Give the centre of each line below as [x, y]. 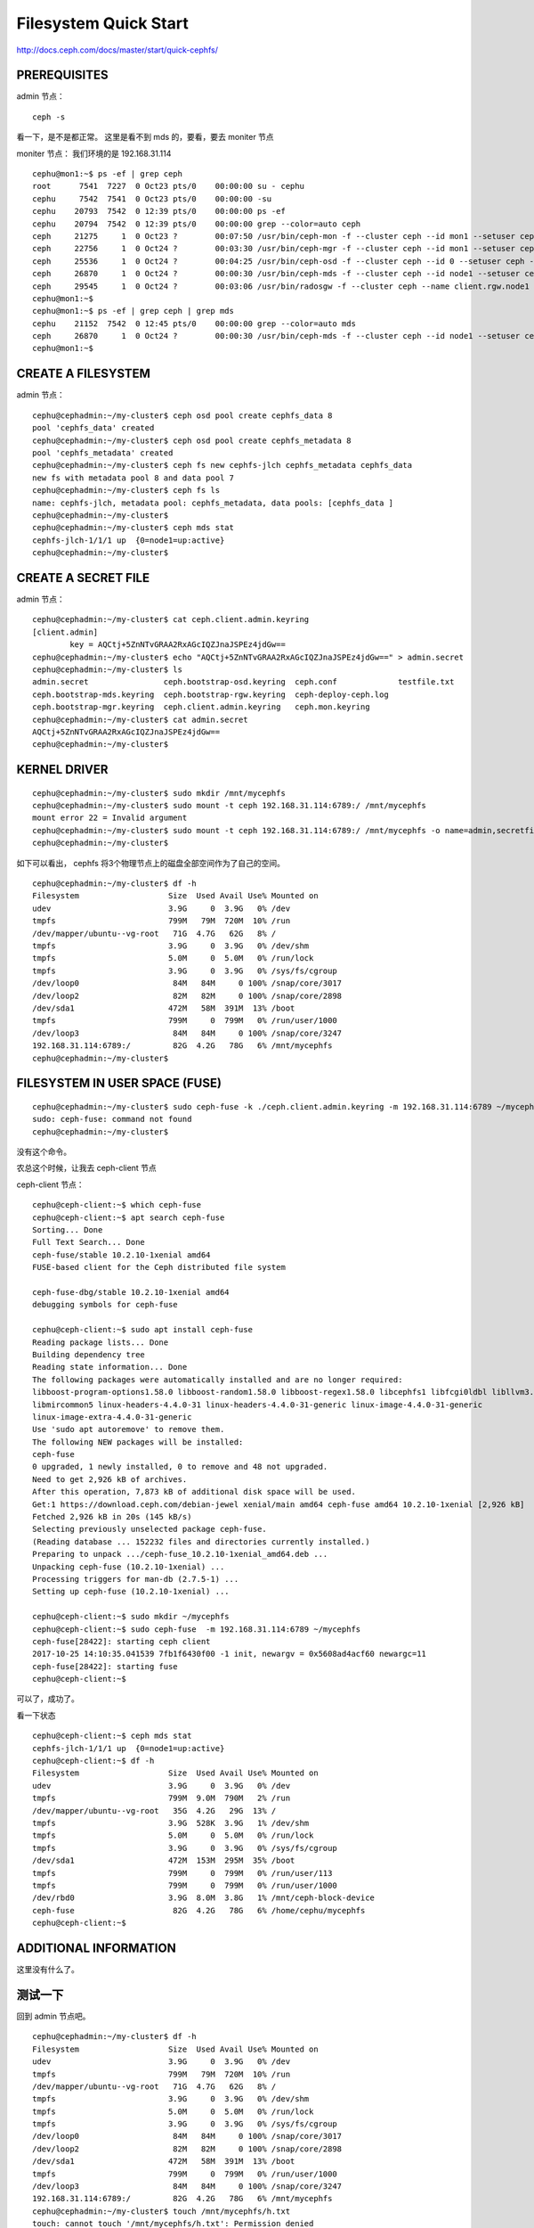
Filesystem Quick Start [102, 23]
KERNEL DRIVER [62, 770]
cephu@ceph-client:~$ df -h [93, 1761]
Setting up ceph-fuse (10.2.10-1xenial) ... [131, 1592]
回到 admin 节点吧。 [53, 2016]
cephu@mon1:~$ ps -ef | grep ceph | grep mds [133, 311]
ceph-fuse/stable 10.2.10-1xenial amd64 [121, 1255]
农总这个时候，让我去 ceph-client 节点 [87, 1168]
